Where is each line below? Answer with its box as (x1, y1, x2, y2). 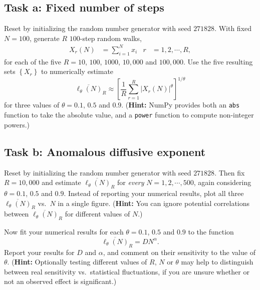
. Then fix (214, 167, 245, 177)
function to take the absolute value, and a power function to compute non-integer (4, 109, 254, 120)
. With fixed (214, 23, 252, 33)
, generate (29, 32, 60, 43)
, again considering (193, 177, 251, 187)
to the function (188, 226, 234, 237)
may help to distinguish (181, 256, 253, 267)
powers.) (4, 119, 30, 129)
